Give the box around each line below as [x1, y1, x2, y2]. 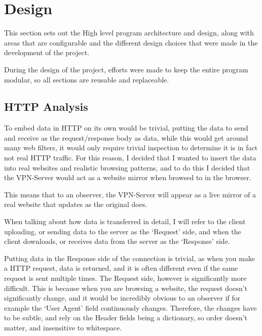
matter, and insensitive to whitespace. [4, 322, 122, 332]
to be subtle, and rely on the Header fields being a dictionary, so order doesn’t [4, 312, 248, 323]
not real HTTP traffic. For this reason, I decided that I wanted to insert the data [4, 152, 256, 163]
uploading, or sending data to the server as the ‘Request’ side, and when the [4, 226, 241, 236]
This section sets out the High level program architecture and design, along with [4, 27, 254, 38]
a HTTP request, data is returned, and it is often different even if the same [4, 263, 238, 273]
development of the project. [4, 47, 90, 58]
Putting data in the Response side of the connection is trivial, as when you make [4, 253, 255, 263]
